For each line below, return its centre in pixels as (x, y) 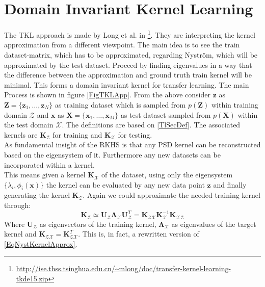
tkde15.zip (32, 278)
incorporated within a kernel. (49, 164)
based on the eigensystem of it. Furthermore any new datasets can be (112, 154)
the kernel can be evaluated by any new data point (125, 184)
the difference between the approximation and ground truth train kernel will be (128, 75)
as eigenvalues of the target (214, 224)
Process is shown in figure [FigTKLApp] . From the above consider (107, 95)
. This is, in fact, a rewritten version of (139, 234)
